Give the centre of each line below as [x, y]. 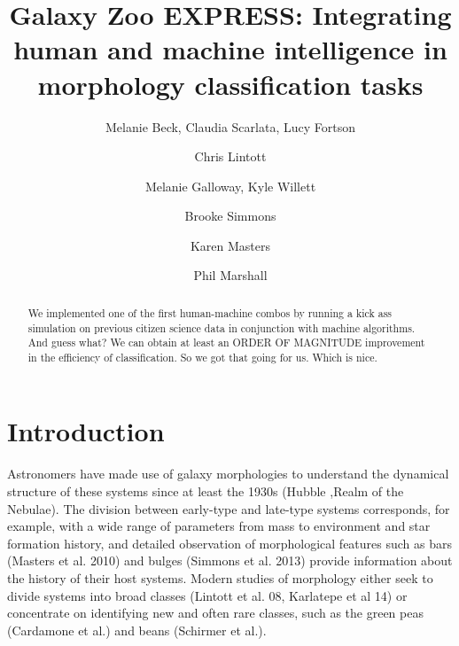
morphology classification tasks [230, 84]
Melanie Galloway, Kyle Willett [230, 186]
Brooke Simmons [230, 216]
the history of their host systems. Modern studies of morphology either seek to [220, 577]
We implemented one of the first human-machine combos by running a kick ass [210, 312]
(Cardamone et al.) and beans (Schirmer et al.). [137, 630]
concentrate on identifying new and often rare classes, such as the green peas [215, 613]
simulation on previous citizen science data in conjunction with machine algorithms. [222, 327]
